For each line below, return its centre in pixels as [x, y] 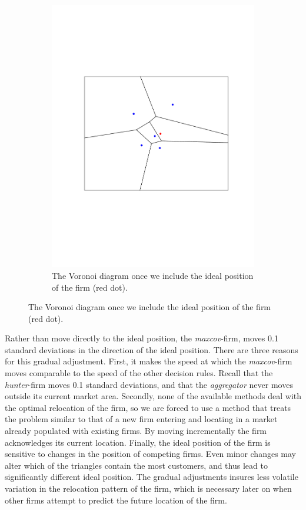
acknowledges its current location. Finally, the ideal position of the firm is [138, 442]
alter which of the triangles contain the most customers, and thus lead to [136, 465]
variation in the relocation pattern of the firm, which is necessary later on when [148, 488]
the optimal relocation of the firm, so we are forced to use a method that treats [148, 407]
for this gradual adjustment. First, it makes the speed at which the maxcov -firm [149, 361]
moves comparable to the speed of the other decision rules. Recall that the [139, 373]
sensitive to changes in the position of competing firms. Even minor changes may [150, 454]
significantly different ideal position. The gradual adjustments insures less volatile [152, 477]
